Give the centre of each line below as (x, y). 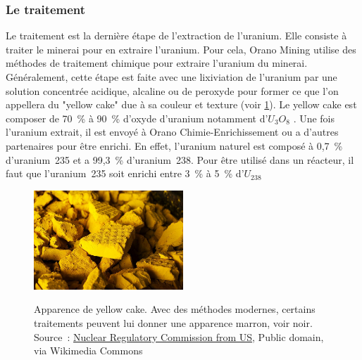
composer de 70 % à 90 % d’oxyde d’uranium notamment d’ (137, 118)
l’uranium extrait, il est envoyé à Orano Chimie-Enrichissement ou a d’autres (172, 132)
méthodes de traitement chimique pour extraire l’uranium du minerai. (157, 63)
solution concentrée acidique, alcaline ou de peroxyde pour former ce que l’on (172, 90)
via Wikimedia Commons (88, 351)
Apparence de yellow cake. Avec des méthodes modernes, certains (175, 309)
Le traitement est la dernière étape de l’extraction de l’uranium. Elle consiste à (176, 36)
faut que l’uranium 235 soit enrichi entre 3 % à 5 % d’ (125, 173)
